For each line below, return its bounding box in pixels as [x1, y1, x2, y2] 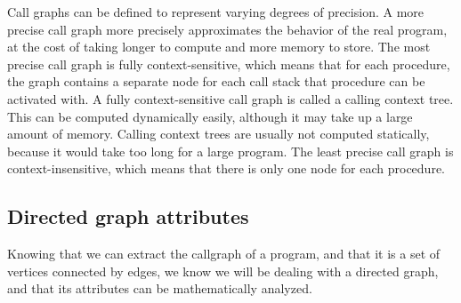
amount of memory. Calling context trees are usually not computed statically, [7, 124, 430, 143]
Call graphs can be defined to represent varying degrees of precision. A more [7, 3, 425, 20]
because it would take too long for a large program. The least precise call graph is [7, 141, 454, 160]
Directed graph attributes [7, 203, 249, 230]
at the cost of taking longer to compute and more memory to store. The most [7, 37, 431, 56]
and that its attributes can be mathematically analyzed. [7, 279, 312, 298]
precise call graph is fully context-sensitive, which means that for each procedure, [7, 54, 450, 73]
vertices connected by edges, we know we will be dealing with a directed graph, [7, 261, 439, 280]
